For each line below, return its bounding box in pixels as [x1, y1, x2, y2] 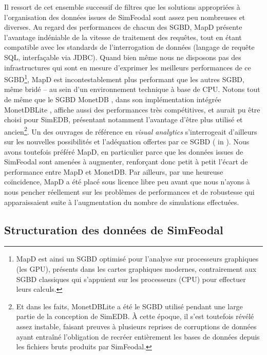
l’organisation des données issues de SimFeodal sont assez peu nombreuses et [4, 11, 245, 22]
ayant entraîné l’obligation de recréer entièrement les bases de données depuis [16, 331, 260, 342]
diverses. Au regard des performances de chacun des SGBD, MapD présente [4, 22, 242, 32]
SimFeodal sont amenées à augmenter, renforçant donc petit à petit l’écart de [4, 156, 248, 167]
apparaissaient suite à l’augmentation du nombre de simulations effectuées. [4, 196, 239, 207]
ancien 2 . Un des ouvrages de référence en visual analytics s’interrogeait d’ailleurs [4, 124, 257, 137]
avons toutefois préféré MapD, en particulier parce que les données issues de [4, 146, 243, 157]
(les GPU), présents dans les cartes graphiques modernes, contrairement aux [16, 263, 257, 274]
